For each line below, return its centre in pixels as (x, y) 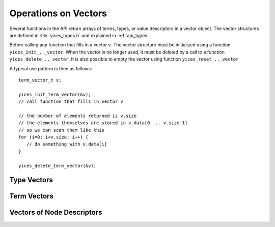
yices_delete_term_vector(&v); (58, 166)
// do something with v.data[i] (67, 144)
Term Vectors (31, 196)
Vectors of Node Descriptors (56, 212)
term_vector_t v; (40, 80)
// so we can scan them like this (61, 130)
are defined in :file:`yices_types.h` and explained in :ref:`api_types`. (80, 35)
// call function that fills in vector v (71, 102)
